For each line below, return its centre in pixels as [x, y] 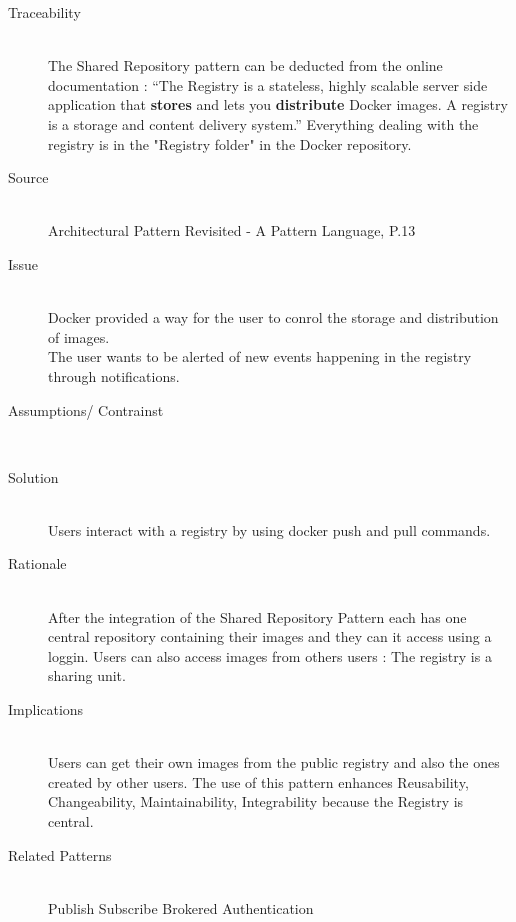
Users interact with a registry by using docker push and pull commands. [269, 529]
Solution [33, 476]
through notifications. [114, 375]
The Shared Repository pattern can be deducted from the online [245, 65]
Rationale [37, 563]
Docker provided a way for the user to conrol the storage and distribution [273, 317]
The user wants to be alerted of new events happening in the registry [260, 356]
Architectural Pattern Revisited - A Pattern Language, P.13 [232, 230]
